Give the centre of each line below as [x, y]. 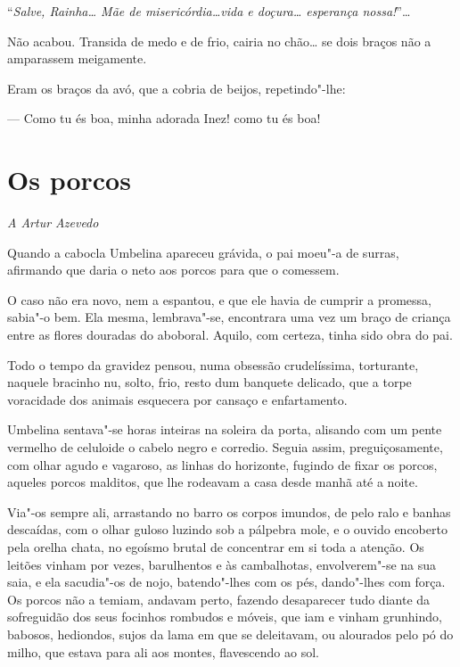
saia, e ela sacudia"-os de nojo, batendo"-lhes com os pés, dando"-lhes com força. [226, 582]
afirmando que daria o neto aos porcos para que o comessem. [173, 270]
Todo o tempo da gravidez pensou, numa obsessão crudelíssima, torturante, [213, 364]
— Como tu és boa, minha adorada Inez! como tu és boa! [164, 118]
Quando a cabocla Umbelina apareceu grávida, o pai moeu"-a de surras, [203, 252]
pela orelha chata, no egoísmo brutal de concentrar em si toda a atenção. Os [216, 547]
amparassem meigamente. [77, 58]
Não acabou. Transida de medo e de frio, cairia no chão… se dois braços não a [219, 41]
